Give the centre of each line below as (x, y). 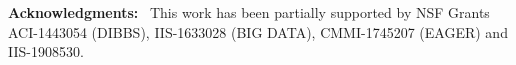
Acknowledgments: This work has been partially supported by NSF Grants (249, 12)
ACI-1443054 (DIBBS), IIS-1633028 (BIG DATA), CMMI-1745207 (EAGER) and (258, 31)
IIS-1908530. (46, 51)
